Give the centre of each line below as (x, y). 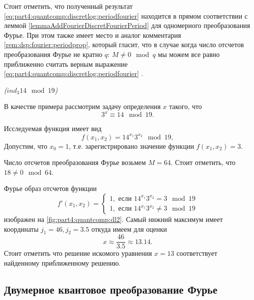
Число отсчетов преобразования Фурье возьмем (75, 162)
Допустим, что (26, 146)
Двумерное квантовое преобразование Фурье (111, 289)
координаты (21, 229)
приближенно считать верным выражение (66, 64)
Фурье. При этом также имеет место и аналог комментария (93, 35)
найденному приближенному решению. (62, 262)
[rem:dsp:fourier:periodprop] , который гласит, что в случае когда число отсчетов (124, 44)
